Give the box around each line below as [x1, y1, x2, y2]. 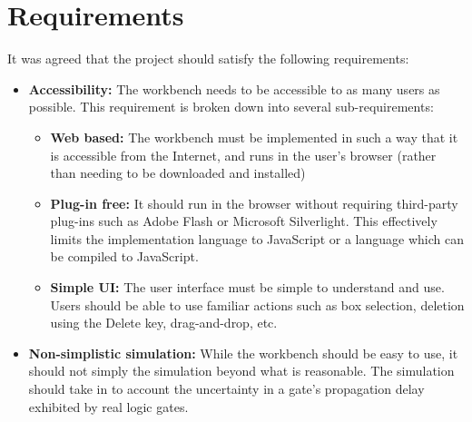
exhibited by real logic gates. [28, 397, 189, 416]
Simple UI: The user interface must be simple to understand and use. [50, 278, 445, 297]
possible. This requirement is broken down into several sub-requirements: [28, 97, 434, 116]
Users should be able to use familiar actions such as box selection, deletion [50, 295, 465, 314]
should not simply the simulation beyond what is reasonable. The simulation [28, 361, 455, 380]
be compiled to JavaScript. [50, 247, 199, 266]
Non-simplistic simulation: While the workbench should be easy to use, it [28, 343, 458, 362]
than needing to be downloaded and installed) [50, 163, 306, 182]
